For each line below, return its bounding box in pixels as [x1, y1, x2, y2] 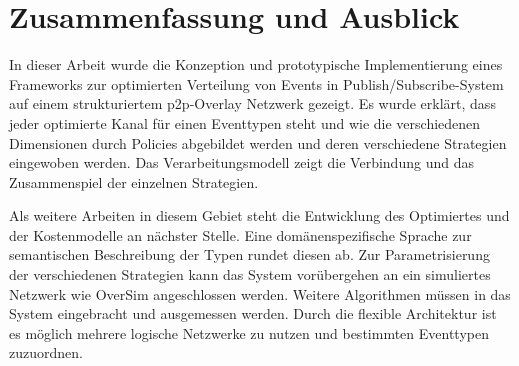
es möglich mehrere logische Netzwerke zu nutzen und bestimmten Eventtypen [9, 322, 489, 343]
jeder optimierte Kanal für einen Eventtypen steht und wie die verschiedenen [9, 112, 481, 133]
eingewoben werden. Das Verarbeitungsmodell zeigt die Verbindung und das [9, 152, 474, 173]
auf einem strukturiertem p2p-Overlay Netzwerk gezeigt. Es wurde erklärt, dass [9, 93, 496, 114]
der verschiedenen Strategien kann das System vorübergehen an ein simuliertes [9, 264, 491, 285]
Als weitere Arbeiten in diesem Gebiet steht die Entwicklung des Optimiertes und [9, 205, 510, 226]
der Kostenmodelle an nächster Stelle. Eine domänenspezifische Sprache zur [9, 224, 472, 245]
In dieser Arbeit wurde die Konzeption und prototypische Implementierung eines [9, 54, 503, 75]
